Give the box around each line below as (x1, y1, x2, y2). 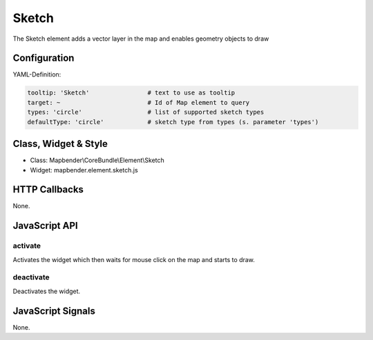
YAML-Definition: (12, 70, 61, 79)
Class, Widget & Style (12, 138, 108, 150)
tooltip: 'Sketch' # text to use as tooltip (27, 89, 236, 97)
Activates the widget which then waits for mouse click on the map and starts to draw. (12, 255, 256, 263)
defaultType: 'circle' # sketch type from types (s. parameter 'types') (27, 118, 319, 126)
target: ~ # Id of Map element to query (27, 99, 250, 106)
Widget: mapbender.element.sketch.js (30, 166, 138, 174)
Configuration (12, 52, 75, 64)
